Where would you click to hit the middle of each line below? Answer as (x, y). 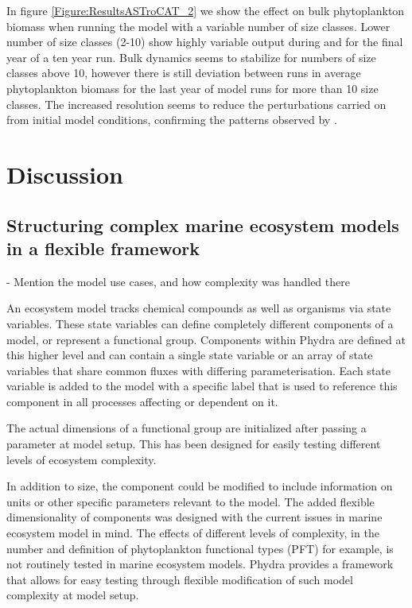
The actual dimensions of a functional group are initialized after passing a (187, 428)
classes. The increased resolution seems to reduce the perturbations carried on (196, 104)
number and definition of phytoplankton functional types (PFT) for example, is (200, 548)
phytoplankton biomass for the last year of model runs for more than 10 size (192, 88)
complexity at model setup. (73, 595)
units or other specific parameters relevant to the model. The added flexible (190, 501)
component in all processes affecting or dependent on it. (142, 401)
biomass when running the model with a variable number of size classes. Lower (198, 26)
